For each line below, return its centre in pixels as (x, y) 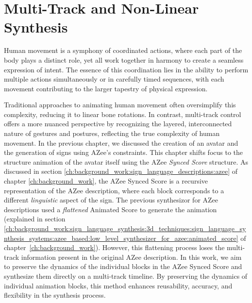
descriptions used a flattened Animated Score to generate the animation (110, 209)
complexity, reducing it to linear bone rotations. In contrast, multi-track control (123, 114)
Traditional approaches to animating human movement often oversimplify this (120, 105)
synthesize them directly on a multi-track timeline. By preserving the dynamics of (126, 276)
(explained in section (35, 219)
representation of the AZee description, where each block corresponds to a (114, 190)
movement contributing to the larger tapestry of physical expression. (106, 88)
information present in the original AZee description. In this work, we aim (131, 257)
